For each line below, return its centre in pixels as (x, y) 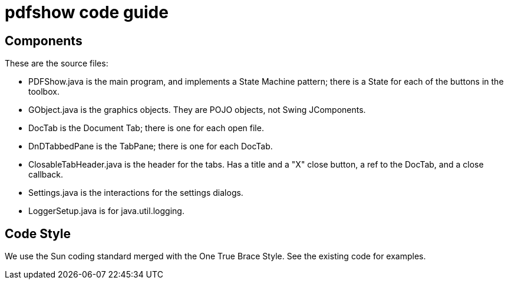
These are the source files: (57, 64)
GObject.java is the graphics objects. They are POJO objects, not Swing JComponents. (197, 110)
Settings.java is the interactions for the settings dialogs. (136, 193)
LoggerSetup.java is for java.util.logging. (106, 211)
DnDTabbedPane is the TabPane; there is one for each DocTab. (151, 146)
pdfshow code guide (87, 12)
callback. (46, 175)
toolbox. (44, 92)
